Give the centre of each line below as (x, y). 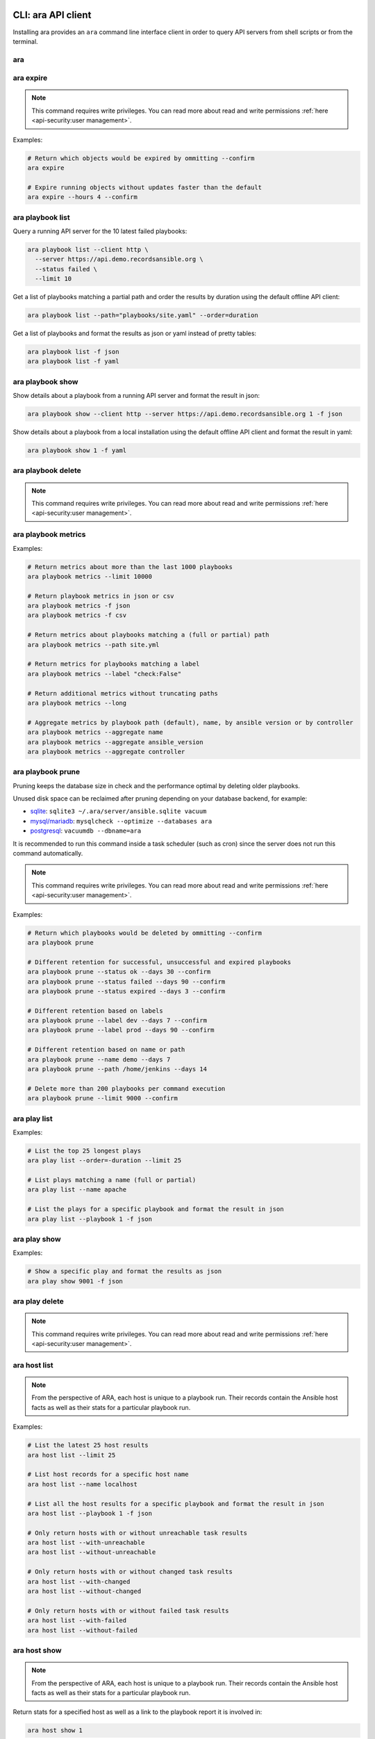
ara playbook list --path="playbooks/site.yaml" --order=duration (143, 315)
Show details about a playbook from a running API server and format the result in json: (136, 396)
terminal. (25, 41)
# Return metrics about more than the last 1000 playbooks (130, 567)
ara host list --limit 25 (72, 1455)
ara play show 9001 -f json (75, 1281)
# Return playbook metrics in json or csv (101, 596)
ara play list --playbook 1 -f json (90, 1219)
